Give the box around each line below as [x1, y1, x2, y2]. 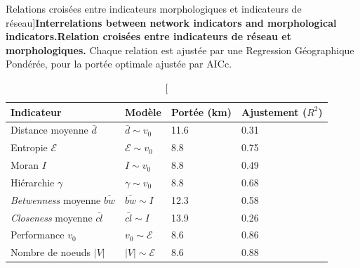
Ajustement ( [241, 104, 307, 119]
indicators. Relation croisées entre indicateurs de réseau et [6, 29, 292, 44]
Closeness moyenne [11, 210, 93, 224]
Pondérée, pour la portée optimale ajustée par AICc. [6, 56, 232, 71]
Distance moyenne [11, 122, 88, 137]
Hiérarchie [11, 174, 55, 189]
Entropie [11, 140, 48, 155]
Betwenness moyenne [11, 192, 101, 207]
